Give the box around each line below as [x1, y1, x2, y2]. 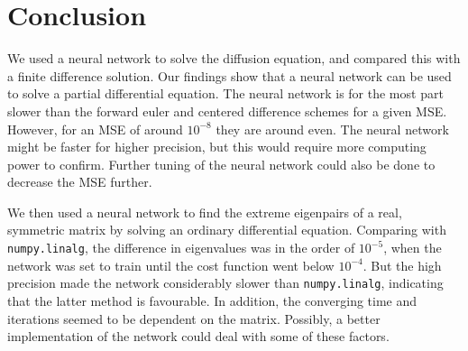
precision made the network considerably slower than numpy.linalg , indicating [7, 273, 444, 292]
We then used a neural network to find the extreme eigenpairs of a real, [7, 202, 402, 221]
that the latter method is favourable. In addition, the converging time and [7, 291, 418, 309]
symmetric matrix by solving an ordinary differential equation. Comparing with [7, 220, 446, 239]
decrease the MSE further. [7, 172, 152, 191]
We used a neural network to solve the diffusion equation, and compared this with [7, 49, 461, 68]
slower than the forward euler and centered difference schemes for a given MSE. [7, 101, 447, 120]
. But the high [362, 255, 442, 274]
